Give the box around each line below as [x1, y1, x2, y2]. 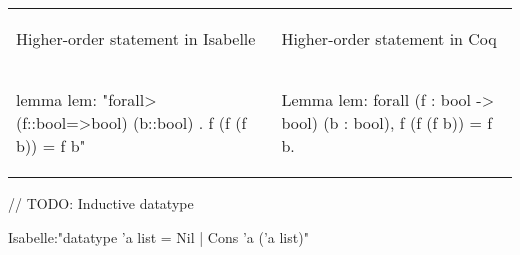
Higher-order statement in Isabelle [16, 27, 256, 50]
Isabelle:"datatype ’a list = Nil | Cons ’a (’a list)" [8, 226, 309, 247]
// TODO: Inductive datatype [8, 193, 194, 213]
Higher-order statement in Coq [281, 27, 497, 50]
